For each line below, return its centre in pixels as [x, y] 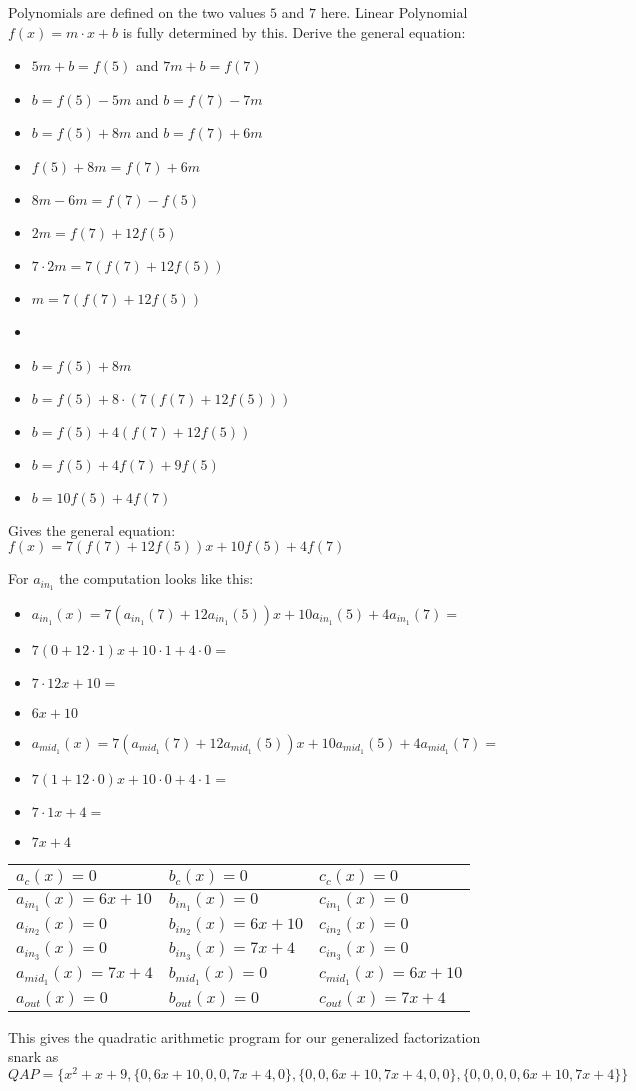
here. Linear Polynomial [394, 12]
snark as [33, 1056]
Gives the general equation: [92, 529]
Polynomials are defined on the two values [137, 12]
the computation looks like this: [156, 578]
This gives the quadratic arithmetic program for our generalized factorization [244, 1036]
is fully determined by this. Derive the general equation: [294, 31]
